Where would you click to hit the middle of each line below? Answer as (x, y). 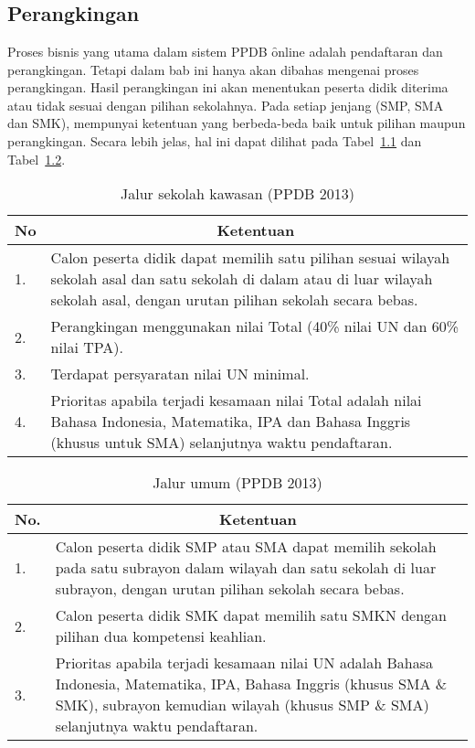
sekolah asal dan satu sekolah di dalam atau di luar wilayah (242, 279)
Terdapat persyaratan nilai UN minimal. (180, 374)
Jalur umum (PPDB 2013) (237, 483)
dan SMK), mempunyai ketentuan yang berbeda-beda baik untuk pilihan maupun (237, 123)
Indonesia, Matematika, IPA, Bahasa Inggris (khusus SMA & (251, 684)
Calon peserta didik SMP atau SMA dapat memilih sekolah (246, 547)
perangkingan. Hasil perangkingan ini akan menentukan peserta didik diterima (228, 87)
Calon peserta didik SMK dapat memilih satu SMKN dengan (251, 615)
